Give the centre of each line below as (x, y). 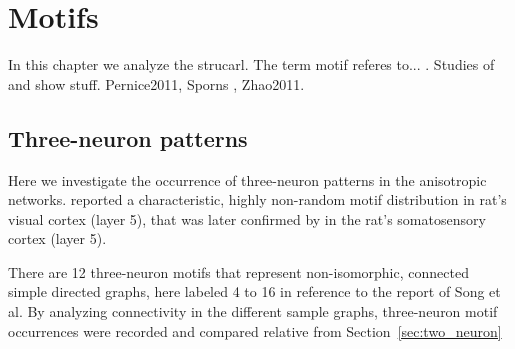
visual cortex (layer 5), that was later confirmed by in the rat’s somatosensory (247, 218)
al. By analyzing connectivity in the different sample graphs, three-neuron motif (253, 311)
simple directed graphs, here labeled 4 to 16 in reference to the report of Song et (254, 291)
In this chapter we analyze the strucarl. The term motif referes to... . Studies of (251, 64)
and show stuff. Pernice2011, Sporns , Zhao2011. (156, 83)
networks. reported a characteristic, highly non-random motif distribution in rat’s (257, 199)
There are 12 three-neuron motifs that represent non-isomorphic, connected (238, 271)
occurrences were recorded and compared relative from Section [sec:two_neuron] (255, 330)
